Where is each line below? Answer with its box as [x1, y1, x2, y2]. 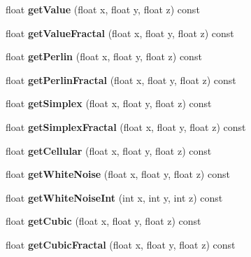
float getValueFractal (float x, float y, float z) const [6, 25, 234, 40]
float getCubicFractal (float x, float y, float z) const [6, 237, 236, 251]
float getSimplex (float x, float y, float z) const [6, 96, 212, 111]
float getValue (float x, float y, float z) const [6, 2, 200, 16]
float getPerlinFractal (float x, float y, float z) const [6, 72, 236, 87]
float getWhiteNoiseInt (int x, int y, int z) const [6, 190, 223, 204]
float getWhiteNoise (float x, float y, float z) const [6, 167, 230, 181]
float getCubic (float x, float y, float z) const [6, 214, 201, 228]
